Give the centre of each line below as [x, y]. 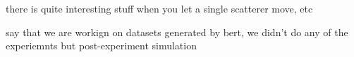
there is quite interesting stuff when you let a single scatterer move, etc [159, 8]
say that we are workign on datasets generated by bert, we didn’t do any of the [177, 32]
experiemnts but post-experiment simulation [101, 46]
